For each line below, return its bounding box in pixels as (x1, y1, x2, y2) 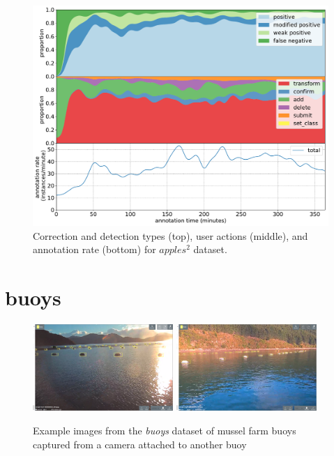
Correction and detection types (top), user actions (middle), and (33, 228, 308, 243)
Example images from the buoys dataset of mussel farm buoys (33, 423, 296, 437)
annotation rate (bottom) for (33, 242, 156, 257)
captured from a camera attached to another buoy (33, 436, 247, 451)
